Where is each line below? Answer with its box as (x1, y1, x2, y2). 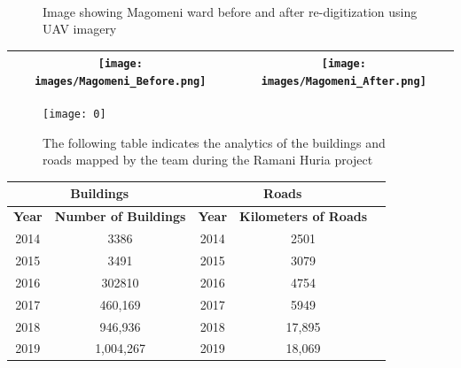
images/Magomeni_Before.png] (35, 74, 207, 88)
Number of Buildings (54, 207, 186, 226)
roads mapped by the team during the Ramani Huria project (43, 150, 373, 169)
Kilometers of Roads (239, 207, 368, 226)
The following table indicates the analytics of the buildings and (43, 133, 386, 151)
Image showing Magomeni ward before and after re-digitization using (43, 2, 418, 20)
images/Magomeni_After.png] (261, 74, 426, 88)
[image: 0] (43, 108, 106, 121)
